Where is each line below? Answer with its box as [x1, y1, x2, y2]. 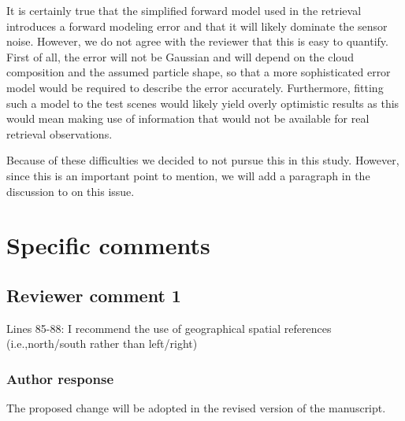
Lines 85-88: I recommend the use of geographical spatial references [6, 319, 332, 336]
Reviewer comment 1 [6, 283, 181, 307]
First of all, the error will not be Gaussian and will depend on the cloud [6, 48, 354, 65]
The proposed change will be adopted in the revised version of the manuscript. [6, 400, 386, 416]
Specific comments [6, 229, 210, 261]
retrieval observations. [6, 125, 113, 142]
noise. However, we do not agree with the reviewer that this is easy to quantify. [6, 33, 388, 50]
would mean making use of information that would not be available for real [6, 110, 370, 127]
